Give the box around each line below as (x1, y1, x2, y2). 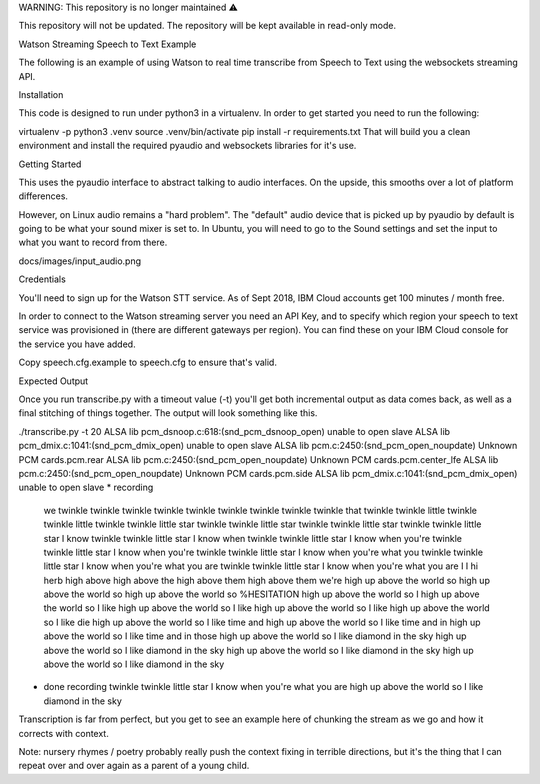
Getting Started (18, 158, 82, 170)
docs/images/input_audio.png (18, 255, 142, 267)
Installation (18, 88, 64, 100)
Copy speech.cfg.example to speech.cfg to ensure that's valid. (18, 356, 277, 369)
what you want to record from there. (18, 236, 168, 249)
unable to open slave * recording (18, 481, 154, 494)
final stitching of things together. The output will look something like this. (18, 407, 318, 419)
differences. (18, 190, 69, 202)
